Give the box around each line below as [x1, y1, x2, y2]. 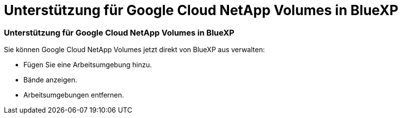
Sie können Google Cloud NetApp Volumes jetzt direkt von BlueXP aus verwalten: [4, 45, 265, 54]
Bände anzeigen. [23, 76, 77, 84]
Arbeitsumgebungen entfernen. [23, 91, 124, 99]
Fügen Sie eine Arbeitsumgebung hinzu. [23, 60, 152, 69]
